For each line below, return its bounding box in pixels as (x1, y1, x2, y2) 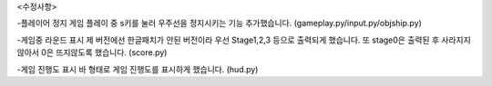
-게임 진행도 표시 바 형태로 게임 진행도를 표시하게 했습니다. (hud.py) (16, 63, 259, 74)
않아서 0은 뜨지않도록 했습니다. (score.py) (16, 47, 168, 58)
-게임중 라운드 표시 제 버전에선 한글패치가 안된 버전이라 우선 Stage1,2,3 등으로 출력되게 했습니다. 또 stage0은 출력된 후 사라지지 (16, 34, 471, 45)
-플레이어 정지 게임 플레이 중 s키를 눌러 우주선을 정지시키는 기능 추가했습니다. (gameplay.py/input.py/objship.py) (16, 18, 423, 29)
